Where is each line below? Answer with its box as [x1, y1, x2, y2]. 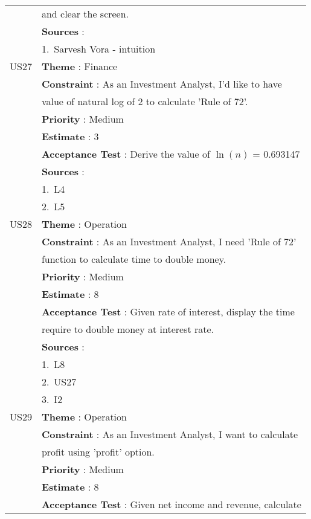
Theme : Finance [41, 59, 118, 73]
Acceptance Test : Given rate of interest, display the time [41, 305, 295, 318]
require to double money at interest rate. [41, 322, 214, 336]
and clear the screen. [41, 7, 129, 21]
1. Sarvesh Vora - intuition [41, 42, 156, 56]
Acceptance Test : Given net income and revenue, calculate [41, 497, 301, 511]
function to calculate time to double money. [41, 252, 226, 266]
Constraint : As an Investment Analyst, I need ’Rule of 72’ [41, 234, 297, 248]
